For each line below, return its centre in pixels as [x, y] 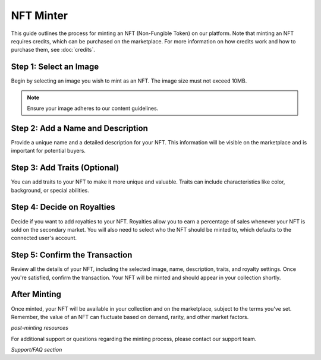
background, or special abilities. [50, 190]
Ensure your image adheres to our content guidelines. [93, 108]
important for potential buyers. [48, 151]
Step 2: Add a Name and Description [80, 128]
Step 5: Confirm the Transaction [72, 255]
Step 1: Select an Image [55, 67]
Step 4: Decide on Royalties [63, 207]
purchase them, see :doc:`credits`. [53, 50]
